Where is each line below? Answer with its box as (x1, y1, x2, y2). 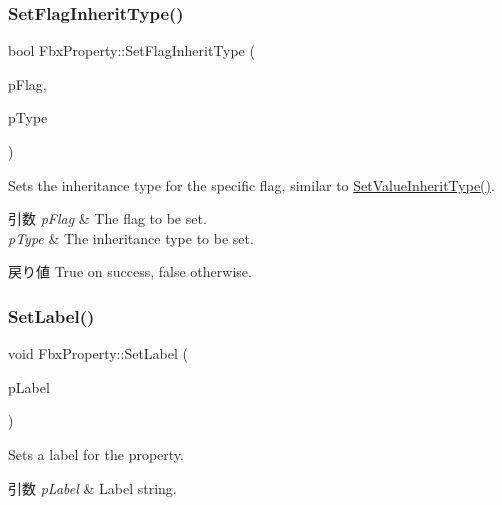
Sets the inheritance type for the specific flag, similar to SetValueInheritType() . (8, 174, 495, 195)
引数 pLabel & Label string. (8, 477, 177, 498)
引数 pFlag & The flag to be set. (8, 208, 207, 229)
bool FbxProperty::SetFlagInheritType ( (8, 40, 255, 61)
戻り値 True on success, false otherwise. (8, 261, 252, 282)
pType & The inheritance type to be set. (8, 227, 254, 248)
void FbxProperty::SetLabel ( (8, 343, 188, 364)
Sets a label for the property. (8, 443, 184, 464)
